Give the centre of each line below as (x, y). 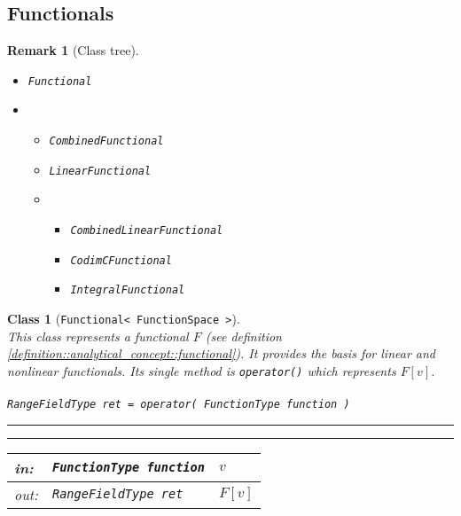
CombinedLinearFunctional (147, 230)
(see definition (243, 336)
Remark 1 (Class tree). (73, 50)
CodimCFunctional (121, 260)
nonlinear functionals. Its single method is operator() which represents (202, 370)
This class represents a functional (98, 336)
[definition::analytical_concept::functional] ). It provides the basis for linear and (221, 353)
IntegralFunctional (128, 290)
